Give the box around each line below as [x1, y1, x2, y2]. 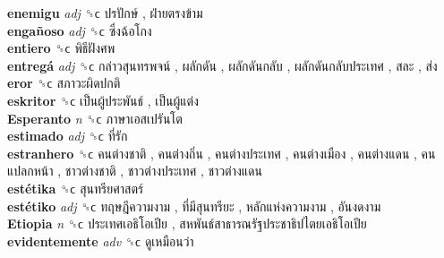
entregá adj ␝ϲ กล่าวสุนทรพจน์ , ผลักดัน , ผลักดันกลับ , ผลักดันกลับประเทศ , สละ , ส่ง [7, 56, 438, 74]
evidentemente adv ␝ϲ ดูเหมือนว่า [7, 231, 194, 250]
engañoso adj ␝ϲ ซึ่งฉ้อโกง [7, 21, 152, 39]
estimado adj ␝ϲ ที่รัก [7, 126, 128, 145]
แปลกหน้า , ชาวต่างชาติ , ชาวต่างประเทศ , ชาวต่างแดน [7, 161, 262, 180]
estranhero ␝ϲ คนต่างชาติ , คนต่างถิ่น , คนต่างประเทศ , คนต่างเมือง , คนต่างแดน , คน [7, 143, 436, 162]
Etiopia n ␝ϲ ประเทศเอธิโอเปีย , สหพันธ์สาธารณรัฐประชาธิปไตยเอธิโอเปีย [7, 214, 367, 233]
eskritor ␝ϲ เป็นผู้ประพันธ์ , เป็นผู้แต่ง [7, 90, 199, 109]
